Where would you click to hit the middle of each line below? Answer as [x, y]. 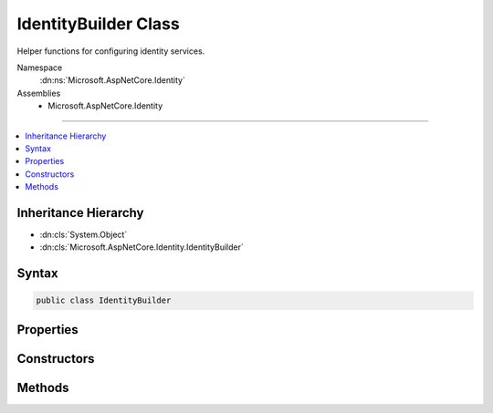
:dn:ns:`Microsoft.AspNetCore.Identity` [113, 80]
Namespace [40, 67]
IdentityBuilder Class [98, 24]
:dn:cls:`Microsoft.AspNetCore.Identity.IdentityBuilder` [142, 247]
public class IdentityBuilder [104, 300]
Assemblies [39, 93]
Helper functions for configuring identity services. [111, 51]
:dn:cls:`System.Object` [84, 234]
